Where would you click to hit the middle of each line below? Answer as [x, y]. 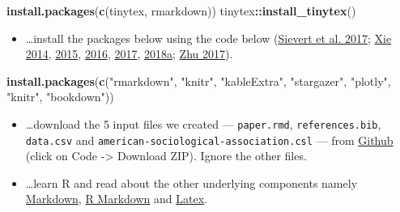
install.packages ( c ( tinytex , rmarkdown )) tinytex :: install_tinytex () [181, 11]
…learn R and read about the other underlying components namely [191, 182]
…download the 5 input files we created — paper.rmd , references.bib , [203, 123]
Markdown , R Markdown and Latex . [116, 199]
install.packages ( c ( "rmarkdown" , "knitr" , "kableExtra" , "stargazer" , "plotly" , [199, 81]
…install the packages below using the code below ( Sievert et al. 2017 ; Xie [209, 38]
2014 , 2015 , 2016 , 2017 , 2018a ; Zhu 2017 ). [129, 54]
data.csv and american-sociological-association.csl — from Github [209, 140]
